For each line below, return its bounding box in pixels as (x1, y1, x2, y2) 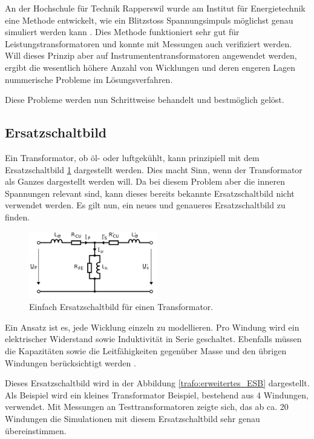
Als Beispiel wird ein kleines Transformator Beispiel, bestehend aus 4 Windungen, (5, 388, 309, 401)
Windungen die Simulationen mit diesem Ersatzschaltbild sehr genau (5, 412, 260, 424)
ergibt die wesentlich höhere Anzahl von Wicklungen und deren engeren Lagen (5, 61, 295, 73)
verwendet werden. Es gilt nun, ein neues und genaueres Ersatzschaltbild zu (5, 199, 286, 211)
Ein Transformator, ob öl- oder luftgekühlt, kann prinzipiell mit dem (5, 151, 260, 163)
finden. (5, 210, 30, 223)
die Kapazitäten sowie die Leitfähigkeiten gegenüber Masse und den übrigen (5, 345, 287, 357)
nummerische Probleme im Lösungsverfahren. (5, 73, 173, 85)
